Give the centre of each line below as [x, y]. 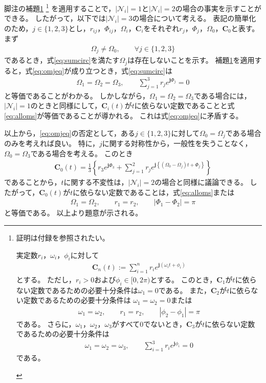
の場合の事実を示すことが [218, 8]
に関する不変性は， [96, 182]
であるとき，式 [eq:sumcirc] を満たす [62, 60]
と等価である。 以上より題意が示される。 [73, 213]
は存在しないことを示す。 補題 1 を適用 [191, 60]
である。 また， [184, 290]
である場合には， [222, 95]
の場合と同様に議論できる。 [201, 182]
